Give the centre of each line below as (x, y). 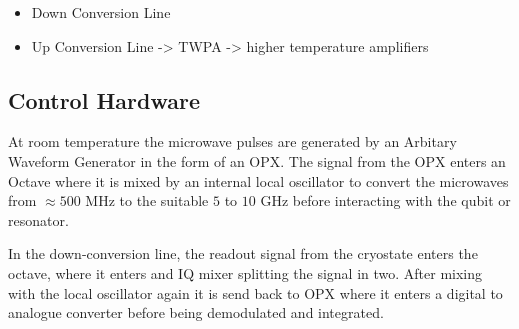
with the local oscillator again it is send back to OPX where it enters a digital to (255, 292)
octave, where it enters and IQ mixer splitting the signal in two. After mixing (245, 272)
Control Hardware (104, 99)
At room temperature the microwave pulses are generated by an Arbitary (232, 141)
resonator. (38, 219)
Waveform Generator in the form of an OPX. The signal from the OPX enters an (257, 160)
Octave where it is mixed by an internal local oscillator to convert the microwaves (258, 180)
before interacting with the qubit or (401, 200)
